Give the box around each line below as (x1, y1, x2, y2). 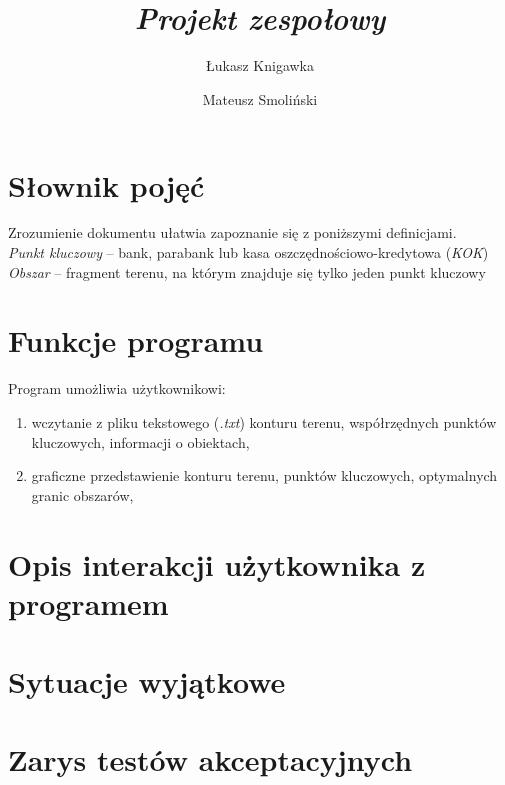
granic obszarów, (31, 484, 134, 505)
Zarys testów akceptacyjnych (8, 739, 413, 780)
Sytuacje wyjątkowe (8, 661, 286, 702)
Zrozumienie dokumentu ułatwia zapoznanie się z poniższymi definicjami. (8, 222, 457, 243)
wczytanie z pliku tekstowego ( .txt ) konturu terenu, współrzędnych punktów (31, 411, 497, 432)
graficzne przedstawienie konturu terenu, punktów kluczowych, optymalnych (31, 465, 498, 486)
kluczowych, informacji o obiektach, (31, 431, 250, 452)
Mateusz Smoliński (202, 88, 318, 109)
